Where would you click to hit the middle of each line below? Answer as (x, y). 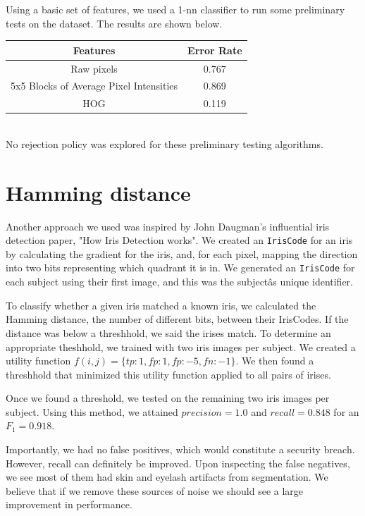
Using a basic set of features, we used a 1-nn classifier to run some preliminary (175, 9)
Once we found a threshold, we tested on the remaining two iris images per (168, 398)
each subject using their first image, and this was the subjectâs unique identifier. (179, 282)
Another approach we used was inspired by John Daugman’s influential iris (168, 226)
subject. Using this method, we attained (92, 411)
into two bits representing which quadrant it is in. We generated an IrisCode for (180, 268)
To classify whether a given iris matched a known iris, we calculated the (161, 305)
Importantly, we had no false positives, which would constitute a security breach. (180, 449)
